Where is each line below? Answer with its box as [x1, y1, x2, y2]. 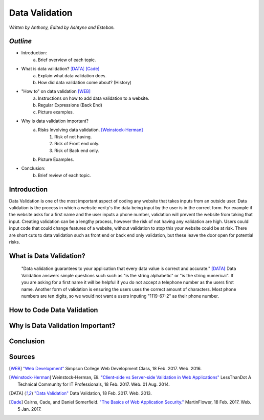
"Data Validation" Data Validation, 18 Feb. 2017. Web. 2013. [34, 390, 152, 396]
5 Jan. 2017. [18, 406, 42, 412]
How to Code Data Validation [9, 306, 98, 314]
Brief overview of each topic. [38, 57, 96, 63]
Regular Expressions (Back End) [38, 102, 103, 108]
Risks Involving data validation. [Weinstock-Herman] [38, 127, 143, 133]
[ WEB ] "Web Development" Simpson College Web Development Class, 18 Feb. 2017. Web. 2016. [9, 365, 202, 371]
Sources [9, 353, 35, 361]
